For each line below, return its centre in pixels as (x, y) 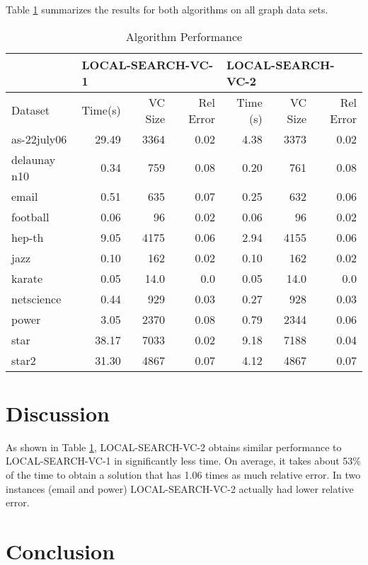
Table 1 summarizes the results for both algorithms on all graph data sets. (167, 9)
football (30, 216)
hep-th (28, 237)
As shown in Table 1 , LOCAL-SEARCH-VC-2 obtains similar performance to (174, 447)
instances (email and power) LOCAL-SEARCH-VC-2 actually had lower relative (180, 488)
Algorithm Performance (184, 36)
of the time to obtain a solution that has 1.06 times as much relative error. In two (183, 474)
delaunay (34, 159)
